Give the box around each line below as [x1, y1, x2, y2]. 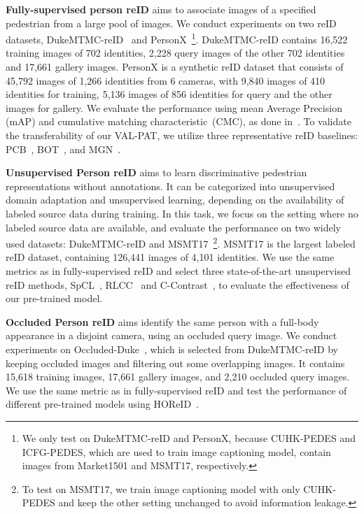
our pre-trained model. [6, 291, 103, 306]
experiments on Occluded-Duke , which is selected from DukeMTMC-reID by [6, 341, 338, 356]
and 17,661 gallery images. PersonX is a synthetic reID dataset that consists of [6, 59, 344, 74]
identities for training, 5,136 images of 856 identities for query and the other [6, 87, 332, 101]
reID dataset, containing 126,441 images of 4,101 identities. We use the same [6, 250, 335, 264]
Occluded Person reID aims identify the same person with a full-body [6, 314, 319, 329]
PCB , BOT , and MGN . [6, 141, 121, 156]
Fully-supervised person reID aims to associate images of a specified [6, 2, 316, 16]
